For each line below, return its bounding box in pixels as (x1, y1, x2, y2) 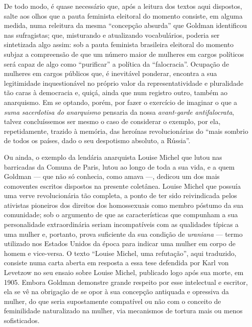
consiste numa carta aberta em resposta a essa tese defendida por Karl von (4, 257, 229, 268)
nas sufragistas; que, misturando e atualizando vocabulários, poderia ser (4, 29, 220, 40)
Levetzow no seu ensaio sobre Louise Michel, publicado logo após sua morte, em (4, 267, 244, 277)
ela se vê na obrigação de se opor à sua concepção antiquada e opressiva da (4, 286, 229, 297)
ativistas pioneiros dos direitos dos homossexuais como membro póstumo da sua (4, 200, 244, 210)
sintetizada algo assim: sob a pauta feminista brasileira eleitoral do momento (4, 39, 234, 50)
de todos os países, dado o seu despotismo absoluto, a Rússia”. (4, 135, 190, 146)
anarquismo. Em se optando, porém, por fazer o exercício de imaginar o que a (4, 97, 237, 107)
